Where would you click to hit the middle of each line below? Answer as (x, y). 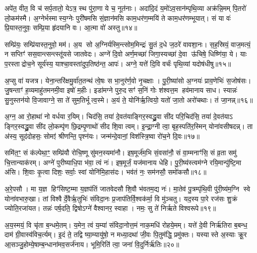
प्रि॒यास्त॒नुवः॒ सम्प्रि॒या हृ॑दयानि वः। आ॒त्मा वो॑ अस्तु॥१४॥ (71, 28)
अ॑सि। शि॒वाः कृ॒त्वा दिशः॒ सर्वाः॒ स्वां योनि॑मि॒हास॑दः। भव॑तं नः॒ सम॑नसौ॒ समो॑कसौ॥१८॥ (105, 172)
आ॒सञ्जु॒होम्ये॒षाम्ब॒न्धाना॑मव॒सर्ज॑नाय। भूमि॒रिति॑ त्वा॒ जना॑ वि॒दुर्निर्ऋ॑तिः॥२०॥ (92, 244)
